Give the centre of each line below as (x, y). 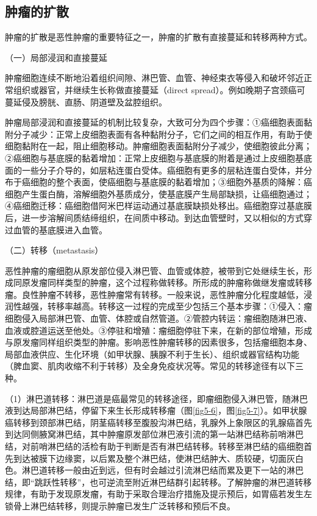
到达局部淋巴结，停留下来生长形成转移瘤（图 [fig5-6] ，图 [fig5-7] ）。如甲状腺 (160, 410)
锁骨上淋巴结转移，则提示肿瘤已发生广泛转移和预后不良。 (120, 505)
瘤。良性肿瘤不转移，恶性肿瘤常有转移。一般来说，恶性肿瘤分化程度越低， (154, 294)
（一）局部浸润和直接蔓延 (56, 57)
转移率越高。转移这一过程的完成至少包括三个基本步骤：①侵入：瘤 (180, 306)
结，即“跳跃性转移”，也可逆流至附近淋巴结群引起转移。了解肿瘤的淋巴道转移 (158, 482)
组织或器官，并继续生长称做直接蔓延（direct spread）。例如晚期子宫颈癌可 (159, 89)
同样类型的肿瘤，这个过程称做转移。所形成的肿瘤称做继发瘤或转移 (180, 282)
